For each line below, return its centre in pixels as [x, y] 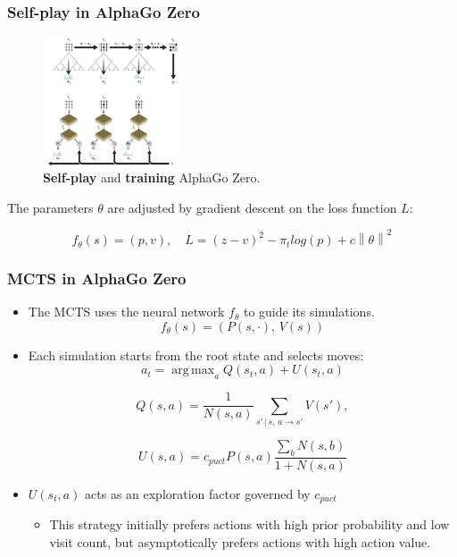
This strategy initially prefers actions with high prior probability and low [249, 524]
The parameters [50, 207]
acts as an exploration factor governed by [198, 493]
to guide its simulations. [309, 312]
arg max [193, 371]
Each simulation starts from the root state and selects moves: [196, 354]
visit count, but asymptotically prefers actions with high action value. [240, 541]
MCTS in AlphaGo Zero [97, 278]
